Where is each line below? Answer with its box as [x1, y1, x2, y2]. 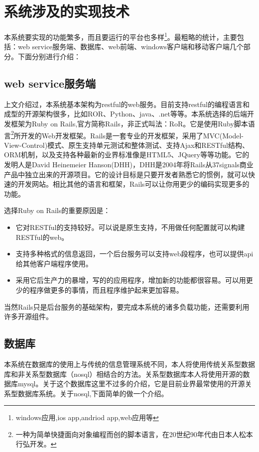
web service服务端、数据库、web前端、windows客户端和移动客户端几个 [17, 41, 244, 52]
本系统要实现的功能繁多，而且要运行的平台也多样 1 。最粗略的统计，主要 [4, 30, 237, 42]
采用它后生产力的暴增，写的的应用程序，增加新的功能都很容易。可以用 [15, 275, 246, 285]
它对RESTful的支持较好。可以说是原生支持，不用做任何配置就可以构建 [15, 222, 245, 232]
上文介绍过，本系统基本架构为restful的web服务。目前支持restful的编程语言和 [4, 99, 250, 109]
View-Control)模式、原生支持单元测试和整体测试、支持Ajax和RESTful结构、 [4, 139, 250, 150]
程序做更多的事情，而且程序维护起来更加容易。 [29, 284, 183, 295]
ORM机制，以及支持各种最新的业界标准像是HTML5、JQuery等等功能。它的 [4, 149, 250, 160]
